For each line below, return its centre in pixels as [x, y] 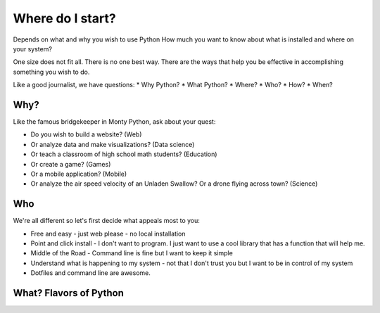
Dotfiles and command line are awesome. [91, 273]
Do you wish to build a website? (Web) [86, 134]
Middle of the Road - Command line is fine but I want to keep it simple [132, 253]
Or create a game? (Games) [71, 164]
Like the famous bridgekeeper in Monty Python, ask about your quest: [114, 122]
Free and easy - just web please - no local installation [108, 234]
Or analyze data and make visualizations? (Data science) [113, 144]
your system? [33, 49]
